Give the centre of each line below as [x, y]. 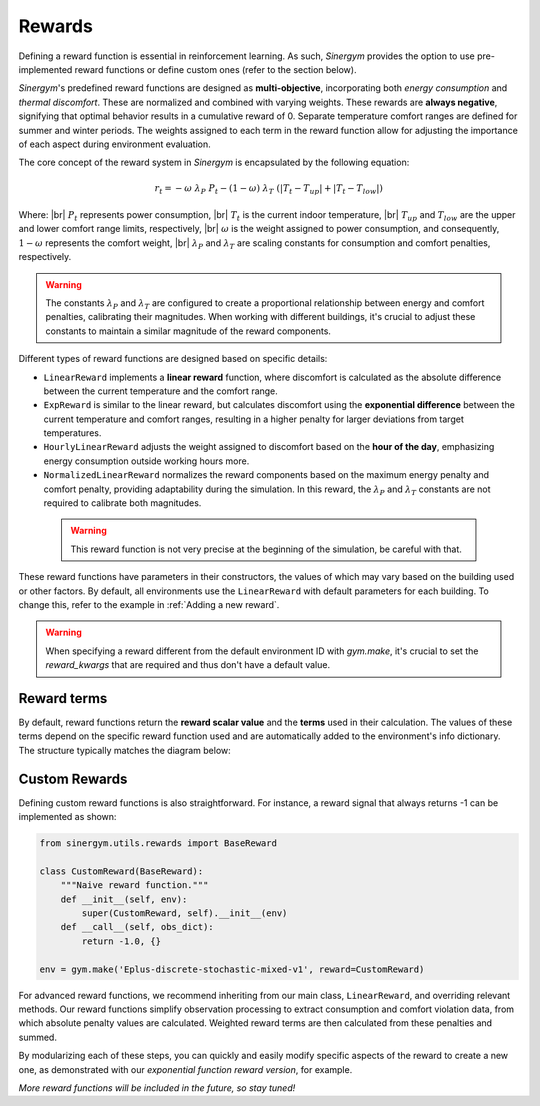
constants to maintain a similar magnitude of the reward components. [188, 331]
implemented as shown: [67, 817]
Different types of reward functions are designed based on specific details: [173, 359]
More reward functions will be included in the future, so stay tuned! [157, 1087]
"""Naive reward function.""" [134, 885]
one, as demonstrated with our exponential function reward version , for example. [185, 1069]
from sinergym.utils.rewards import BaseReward [158, 843]
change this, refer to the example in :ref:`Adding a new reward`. [149, 604]
